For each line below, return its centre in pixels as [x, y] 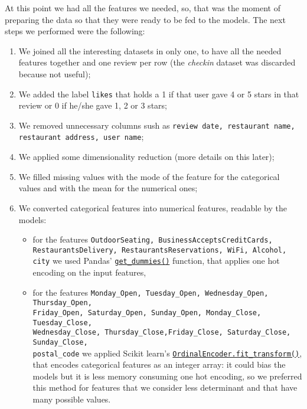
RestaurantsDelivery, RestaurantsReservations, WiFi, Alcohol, [160, 250]
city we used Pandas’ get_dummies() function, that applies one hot [156, 261]
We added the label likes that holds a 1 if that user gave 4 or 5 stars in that [159, 94]
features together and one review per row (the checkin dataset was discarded [157, 62]
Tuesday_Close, [62, 323]
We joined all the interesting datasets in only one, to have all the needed [150, 50]
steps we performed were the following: [75, 31]
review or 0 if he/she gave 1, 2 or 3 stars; [93, 105]
